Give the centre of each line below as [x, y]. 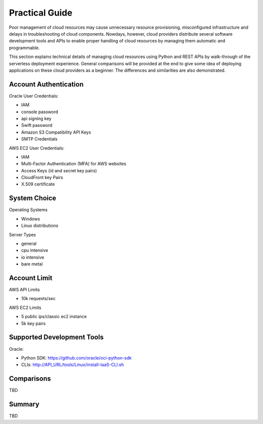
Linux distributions [40, 226]
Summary [24, 404]
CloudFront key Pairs [42, 178]
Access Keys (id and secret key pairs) [59, 170]
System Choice [33, 198]
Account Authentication [46, 84]
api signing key [36, 118]
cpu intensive [35, 250]
